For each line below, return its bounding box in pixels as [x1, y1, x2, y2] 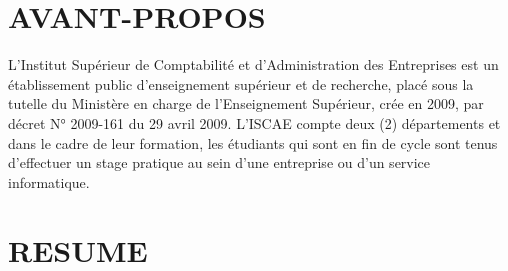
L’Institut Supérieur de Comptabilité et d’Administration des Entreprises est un [8, 54, 499, 75]
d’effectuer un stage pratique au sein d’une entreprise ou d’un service [8, 152, 431, 173]
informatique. [8, 171, 90, 192]
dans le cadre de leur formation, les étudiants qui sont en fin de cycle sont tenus [8, 132, 498, 153]
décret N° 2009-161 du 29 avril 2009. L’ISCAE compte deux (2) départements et [8, 112, 501, 133]
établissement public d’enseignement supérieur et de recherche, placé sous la [8, 73, 474, 94]
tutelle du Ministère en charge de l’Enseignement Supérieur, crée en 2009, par [8, 93, 484, 114]
